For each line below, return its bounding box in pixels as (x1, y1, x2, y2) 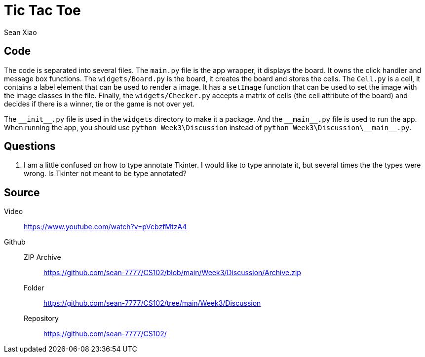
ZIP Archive (24, 253, 61, 262)
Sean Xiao (4, 28, 37, 36)
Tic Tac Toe (4, 2, 81, 19)
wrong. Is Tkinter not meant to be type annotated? (24, 169, 187, 178)
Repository (24, 314, 59, 323)
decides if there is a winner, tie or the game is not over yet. (4, 99, 195, 108)
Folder (24, 284, 44, 292)
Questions (4, 140, 56, 153)
